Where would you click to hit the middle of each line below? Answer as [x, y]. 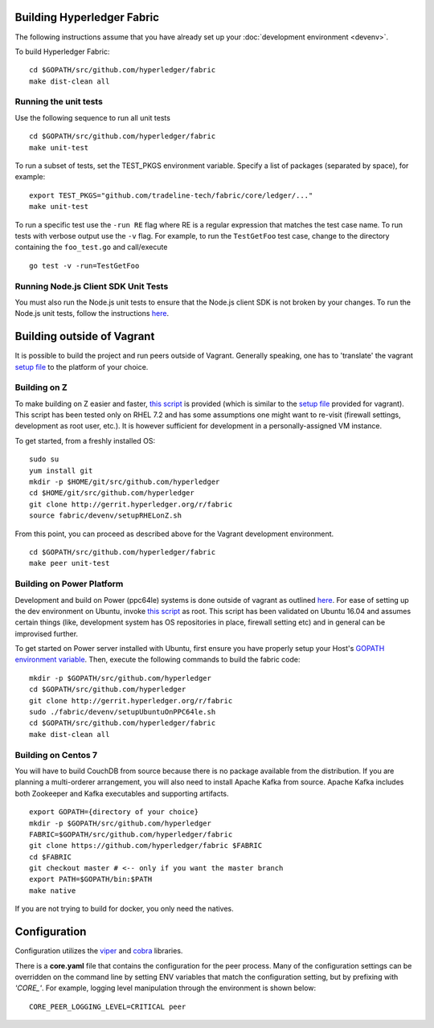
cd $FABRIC [51, 857]
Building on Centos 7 [56, 755]
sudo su [44, 459]
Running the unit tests [59, 102]
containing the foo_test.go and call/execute [91, 247]
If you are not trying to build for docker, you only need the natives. [125, 909]
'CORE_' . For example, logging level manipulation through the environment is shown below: [166, 988]
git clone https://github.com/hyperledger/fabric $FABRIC [146, 846]
